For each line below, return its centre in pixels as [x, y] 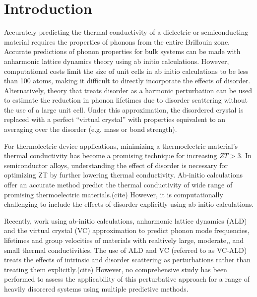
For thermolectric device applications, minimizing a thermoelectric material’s [121, 146]
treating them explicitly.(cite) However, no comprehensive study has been [116, 269]
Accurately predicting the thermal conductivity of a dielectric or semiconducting [126, 32]
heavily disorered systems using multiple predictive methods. [96, 288]
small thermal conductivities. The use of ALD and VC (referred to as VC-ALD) [126, 250]
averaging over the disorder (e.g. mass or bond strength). [91, 129]
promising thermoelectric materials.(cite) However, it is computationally [114, 194]
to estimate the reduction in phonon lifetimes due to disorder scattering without [126, 100]
